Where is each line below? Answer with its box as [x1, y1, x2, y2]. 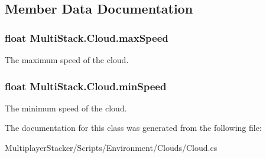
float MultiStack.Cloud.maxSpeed [5, 30, 168, 45]
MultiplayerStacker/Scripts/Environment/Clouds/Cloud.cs [5, 141, 218, 153]
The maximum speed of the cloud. [5, 54, 129, 65]
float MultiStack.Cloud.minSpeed [5, 78, 167, 93]
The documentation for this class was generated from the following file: [5, 121, 262, 134]
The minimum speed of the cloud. [5, 101, 127, 114]
